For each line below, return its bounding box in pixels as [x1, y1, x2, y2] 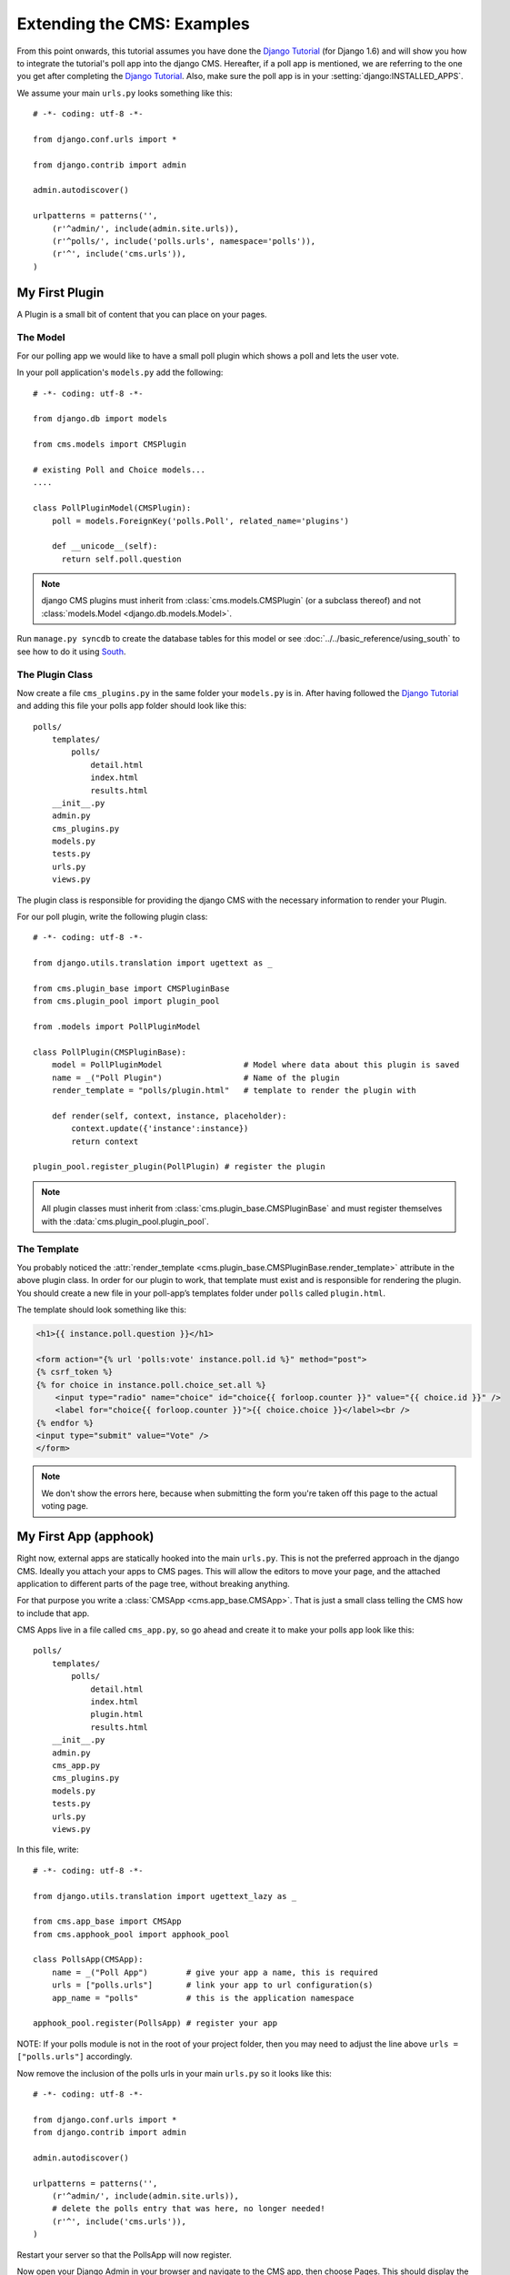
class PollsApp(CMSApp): [33, 1955, 144, 1965]
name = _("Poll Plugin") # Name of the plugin [51, 1072, 340, 1083]
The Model [16, 331, 65, 344]
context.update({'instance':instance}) [71, 1124, 249, 1134]
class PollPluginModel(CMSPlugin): [33, 503, 192, 513]
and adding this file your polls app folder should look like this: [16, 701, 247, 712]
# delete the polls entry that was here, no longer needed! [51, 2203, 326, 2214]
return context [71, 1136, 139, 1147]
